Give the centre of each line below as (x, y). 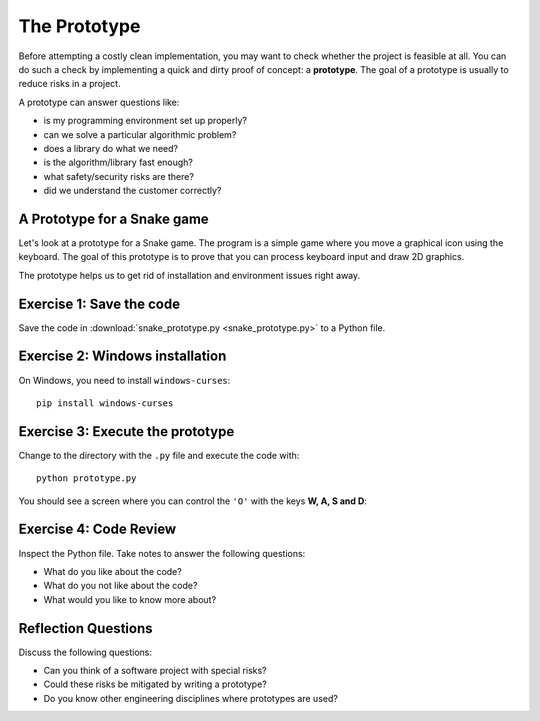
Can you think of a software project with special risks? (155, 671)
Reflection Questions (86, 628)
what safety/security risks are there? (119, 176)
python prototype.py (86, 478)
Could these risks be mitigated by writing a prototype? (155, 684)
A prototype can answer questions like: (99, 102)
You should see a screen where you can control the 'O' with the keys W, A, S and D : (192, 501)
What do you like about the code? (112, 571)
